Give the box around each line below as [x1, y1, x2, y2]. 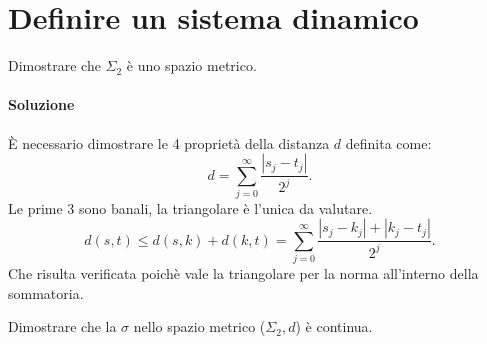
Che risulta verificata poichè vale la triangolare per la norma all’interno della [8, 263, 479, 284]
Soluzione [8, 94, 75, 115]
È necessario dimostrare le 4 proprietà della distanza [8, 132, 330, 153]
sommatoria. [8, 282, 84, 303]
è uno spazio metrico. [126, 55, 257, 76]
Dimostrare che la [8, 316, 117, 337]
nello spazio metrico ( [133, 316, 266, 337]
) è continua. [295, 316, 373, 337]
